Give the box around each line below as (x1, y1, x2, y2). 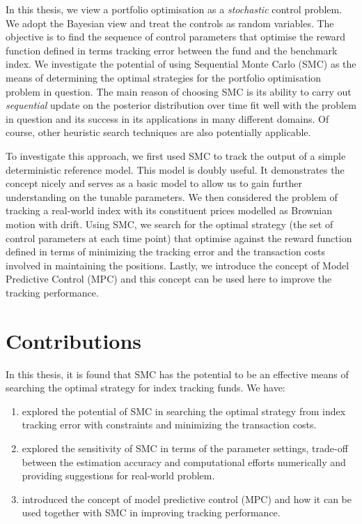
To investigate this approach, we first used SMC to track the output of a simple (6, 148, 346, 163)
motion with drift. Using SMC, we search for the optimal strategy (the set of (6, 216, 333, 231)
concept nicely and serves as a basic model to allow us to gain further (6, 176, 302, 190)
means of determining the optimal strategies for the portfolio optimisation (6, 70, 322, 84)
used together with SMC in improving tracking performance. (22, 505, 281, 520)
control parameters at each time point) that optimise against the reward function (6, 230, 352, 245)
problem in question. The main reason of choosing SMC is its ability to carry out (6, 84, 352, 98)
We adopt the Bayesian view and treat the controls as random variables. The (6, 15, 334, 30)
